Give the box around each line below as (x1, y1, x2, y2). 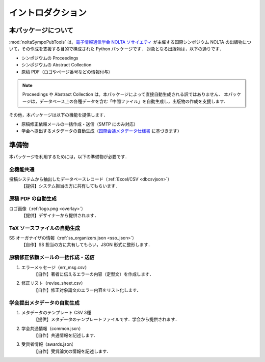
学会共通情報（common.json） (21, 325, 83, 332)
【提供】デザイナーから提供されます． (21, 212, 99, 218)
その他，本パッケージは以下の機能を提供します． (9, 112, 108, 118)
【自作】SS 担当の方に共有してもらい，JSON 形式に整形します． (21, 241, 153, 248)
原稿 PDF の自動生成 (9, 195, 57, 202)
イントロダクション (9, 7, 87, 18)
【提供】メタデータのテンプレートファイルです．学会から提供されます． (33, 316, 180, 322)
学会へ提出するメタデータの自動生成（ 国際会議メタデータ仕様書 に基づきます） (21, 128, 182, 134)
